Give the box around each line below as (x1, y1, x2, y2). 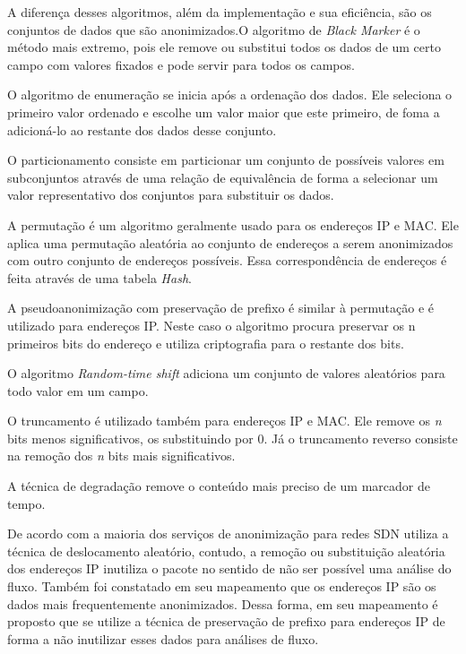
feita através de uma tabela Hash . (7, 268, 192, 287)
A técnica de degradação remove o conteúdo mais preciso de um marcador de (7, 477, 430, 495)
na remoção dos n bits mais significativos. (7, 446, 236, 465)
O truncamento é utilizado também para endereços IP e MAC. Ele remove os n (7, 411, 442, 430)
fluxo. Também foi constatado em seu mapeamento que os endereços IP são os (7, 577, 436, 596)
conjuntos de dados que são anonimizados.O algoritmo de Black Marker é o (7, 20, 420, 39)
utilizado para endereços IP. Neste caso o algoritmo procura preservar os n (7, 315, 416, 334)
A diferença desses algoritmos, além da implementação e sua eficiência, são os (7, 3, 432, 21)
